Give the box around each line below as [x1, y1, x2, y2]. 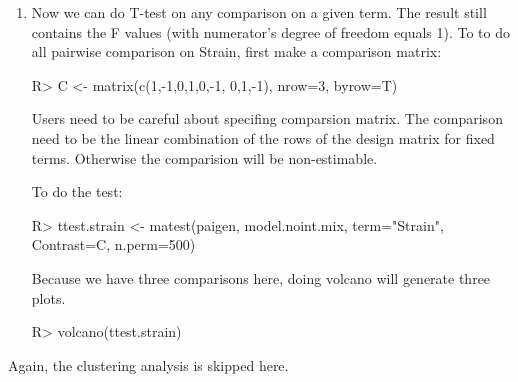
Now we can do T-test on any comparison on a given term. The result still [31, 2, 487, 22]
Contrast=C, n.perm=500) [31, 234, 196, 255]
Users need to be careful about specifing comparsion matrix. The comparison [31, 108, 503, 129]
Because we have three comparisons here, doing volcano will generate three [31, 267, 491, 288]
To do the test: [31, 181, 123, 202]
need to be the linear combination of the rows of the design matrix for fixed [31, 127, 495, 148]
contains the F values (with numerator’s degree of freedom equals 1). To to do [31, 21, 510, 42]
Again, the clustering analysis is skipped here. [8, 354, 289, 375]
